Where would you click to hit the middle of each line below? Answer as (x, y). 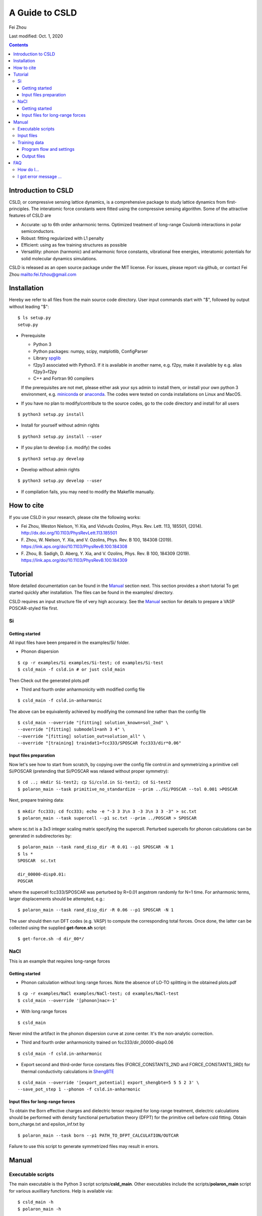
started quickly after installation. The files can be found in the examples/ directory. (91, 592)
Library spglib (47, 358)
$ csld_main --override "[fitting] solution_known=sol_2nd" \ (93, 723)
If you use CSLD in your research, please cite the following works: (75, 517)
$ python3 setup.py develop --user (60, 481)
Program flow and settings (48, 149)
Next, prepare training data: (36, 800)
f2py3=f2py (45, 372)
